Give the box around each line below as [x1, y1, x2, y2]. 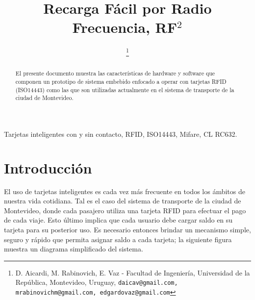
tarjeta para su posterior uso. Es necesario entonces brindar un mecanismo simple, [4, 225, 251, 235]
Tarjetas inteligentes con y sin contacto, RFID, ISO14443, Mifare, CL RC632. [4, 128, 237, 139]
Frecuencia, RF [72, 17, 178, 37]
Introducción [4, 157, 92, 177]
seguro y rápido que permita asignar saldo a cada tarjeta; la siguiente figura [4, 234, 232, 244]
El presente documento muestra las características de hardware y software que [15, 69, 215, 77]
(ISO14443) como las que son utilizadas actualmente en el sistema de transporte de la [15, 85, 234, 94]
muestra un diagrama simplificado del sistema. [4, 244, 143, 254]
